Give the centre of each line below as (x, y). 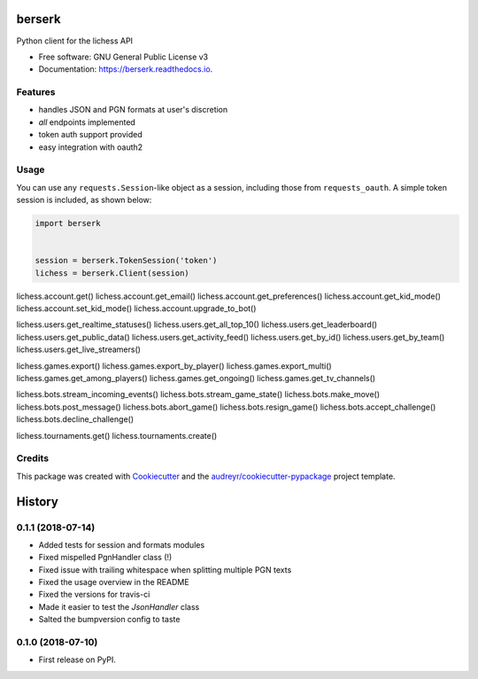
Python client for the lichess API (74, 41)
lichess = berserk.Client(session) (112, 273)
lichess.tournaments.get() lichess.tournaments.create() (117, 435)
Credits (32, 458)
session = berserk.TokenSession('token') (126, 261)
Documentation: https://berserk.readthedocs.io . (126, 69)
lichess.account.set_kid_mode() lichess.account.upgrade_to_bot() (136, 308)
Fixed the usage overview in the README (114, 582)
